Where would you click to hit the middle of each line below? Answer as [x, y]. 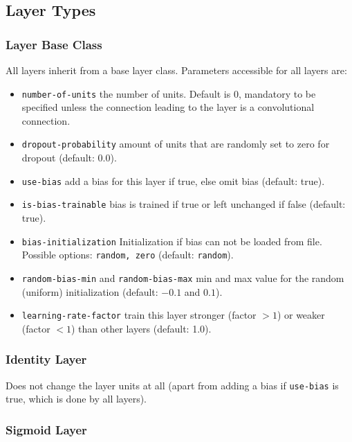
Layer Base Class [54, 44]
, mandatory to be [277, 93]
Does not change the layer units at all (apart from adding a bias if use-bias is [172, 385]
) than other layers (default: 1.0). [141, 328]
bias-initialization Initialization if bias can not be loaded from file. [172, 241]
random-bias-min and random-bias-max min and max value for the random [183, 277]
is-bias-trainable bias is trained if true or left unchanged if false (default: [184, 204]
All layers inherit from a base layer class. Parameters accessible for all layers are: [176, 70]
